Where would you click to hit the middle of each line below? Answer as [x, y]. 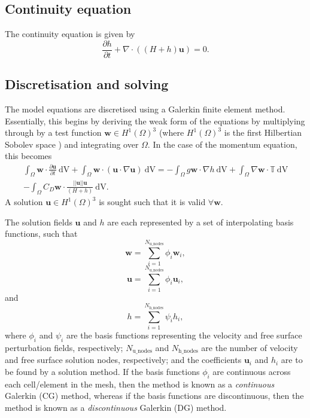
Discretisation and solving [87, 84]
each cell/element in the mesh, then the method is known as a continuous [140, 384]
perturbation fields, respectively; [64, 347]
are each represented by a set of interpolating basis [200, 222]
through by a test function [53, 132]
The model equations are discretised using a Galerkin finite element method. [145, 109]
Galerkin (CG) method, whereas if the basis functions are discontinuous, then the [154, 396]
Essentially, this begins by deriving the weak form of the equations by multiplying [155, 120]
